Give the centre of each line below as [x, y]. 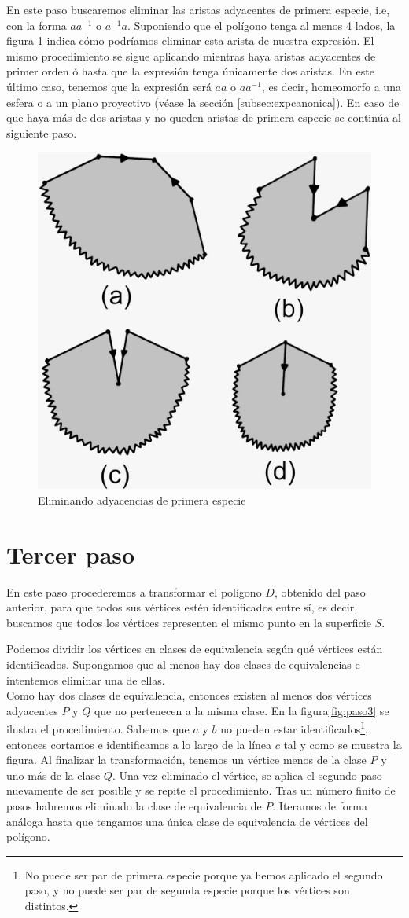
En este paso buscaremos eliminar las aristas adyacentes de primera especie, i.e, [198, 9]
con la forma [37, 25]
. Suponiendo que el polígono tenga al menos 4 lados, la [261, 25]
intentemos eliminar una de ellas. [86, 679]
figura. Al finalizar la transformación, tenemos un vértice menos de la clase [186, 760]
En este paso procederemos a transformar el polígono [134, 591]
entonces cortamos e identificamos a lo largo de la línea [139, 744]
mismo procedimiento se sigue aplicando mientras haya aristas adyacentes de [191, 55]
